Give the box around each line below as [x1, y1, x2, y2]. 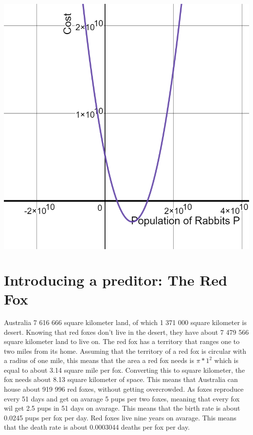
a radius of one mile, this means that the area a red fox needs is [4, 355, 194, 365]
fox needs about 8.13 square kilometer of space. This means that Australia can [4, 374, 238, 384]
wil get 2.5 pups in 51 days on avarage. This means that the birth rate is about [4, 403, 240, 413]
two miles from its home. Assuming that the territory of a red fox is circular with [4, 345, 247, 356]
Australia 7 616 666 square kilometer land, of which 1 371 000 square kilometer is [4, 317, 247, 327]
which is [214, 355, 239, 365]
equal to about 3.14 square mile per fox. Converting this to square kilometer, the [4, 364, 245, 375]
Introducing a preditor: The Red [4, 270, 227, 290]
